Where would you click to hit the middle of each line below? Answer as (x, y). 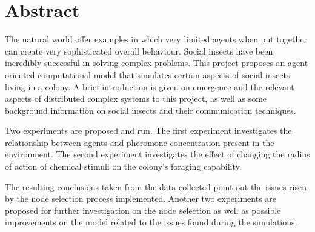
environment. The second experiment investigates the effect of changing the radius (157, 154)
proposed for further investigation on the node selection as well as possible (143, 210)
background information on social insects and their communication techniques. (151, 110)
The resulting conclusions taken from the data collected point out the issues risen (156, 186)
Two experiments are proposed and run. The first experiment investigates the (148, 131)
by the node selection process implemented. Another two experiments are (141, 198)
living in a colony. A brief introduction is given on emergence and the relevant (150, 86)
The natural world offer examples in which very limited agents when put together (156, 39)
